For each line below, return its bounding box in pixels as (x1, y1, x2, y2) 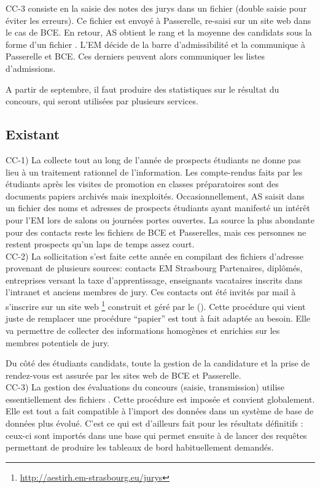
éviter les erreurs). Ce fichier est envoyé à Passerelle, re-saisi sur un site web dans (6, 14, 311, 26)
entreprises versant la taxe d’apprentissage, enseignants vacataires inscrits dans (6, 273, 303, 286)
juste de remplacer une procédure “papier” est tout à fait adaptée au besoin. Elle (6, 312, 311, 325)
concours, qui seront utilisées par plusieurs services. (6, 95, 198, 107)
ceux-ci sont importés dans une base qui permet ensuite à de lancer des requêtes (6, 428, 307, 441)
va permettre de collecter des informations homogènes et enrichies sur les (6, 323, 280, 336)
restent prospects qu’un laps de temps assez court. (6, 238, 195, 250)
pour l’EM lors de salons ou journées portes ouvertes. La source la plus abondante (6, 213, 314, 226)
